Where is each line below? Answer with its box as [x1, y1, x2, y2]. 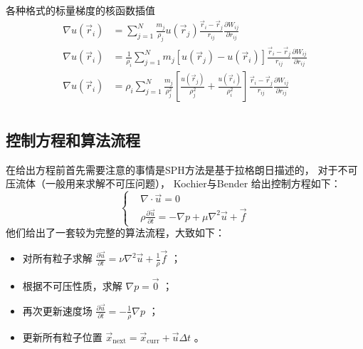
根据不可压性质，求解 [22, 278, 122, 293]
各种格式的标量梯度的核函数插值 [6, 3, 155, 17]
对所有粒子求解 [22, 251, 93, 265]
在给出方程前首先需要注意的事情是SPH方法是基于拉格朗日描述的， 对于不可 [6, 162, 358, 177]
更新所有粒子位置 [22, 329, 102, 344]
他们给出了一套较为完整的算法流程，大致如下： [6, 225, 225, 240]
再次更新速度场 [22, 303, 93, 318]
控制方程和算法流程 [6, 128, 140, 150]
